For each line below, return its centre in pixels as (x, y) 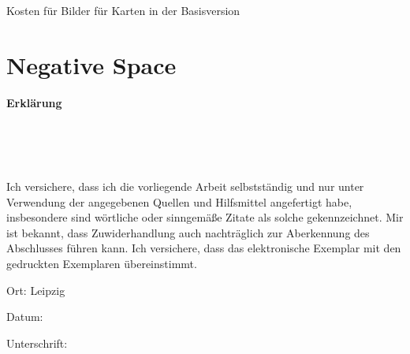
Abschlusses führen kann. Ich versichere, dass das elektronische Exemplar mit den (204, 248)
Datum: (25, 317)
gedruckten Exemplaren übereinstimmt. (102, 264)
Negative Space (91, 64)
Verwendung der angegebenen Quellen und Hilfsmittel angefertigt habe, (179, 201)
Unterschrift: (37, 343)
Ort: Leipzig (36, 290)
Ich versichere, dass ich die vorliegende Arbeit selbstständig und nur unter (185, 186)
